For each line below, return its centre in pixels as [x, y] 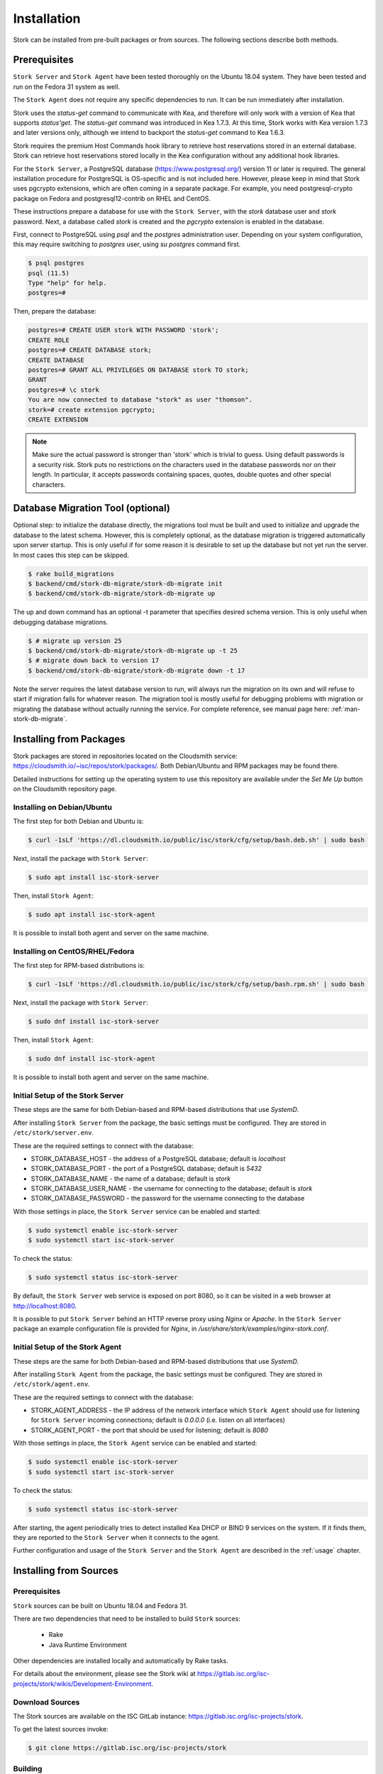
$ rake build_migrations [71, 574]
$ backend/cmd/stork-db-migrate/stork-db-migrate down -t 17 [137, 670]
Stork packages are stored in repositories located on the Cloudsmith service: [125, 756]
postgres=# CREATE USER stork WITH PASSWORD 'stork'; [123, 330]
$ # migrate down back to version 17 [94, 661]
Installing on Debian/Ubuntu [63, 807]
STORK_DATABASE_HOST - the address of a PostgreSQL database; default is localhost [158, 1158]
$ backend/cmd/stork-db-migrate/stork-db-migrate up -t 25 [133, 651]
